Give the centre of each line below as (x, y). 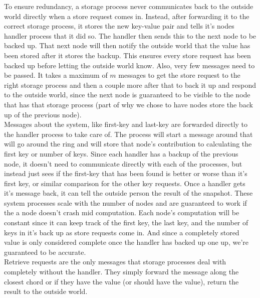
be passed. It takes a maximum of (56, 75)
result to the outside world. (46, 291)
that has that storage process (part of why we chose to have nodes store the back (128, 104)
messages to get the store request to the (179, 75)
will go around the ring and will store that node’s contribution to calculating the (128, 144)
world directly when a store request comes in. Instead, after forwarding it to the (127, 16)
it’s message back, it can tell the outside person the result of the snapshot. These (128, 193)
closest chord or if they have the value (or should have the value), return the (121, 281)
